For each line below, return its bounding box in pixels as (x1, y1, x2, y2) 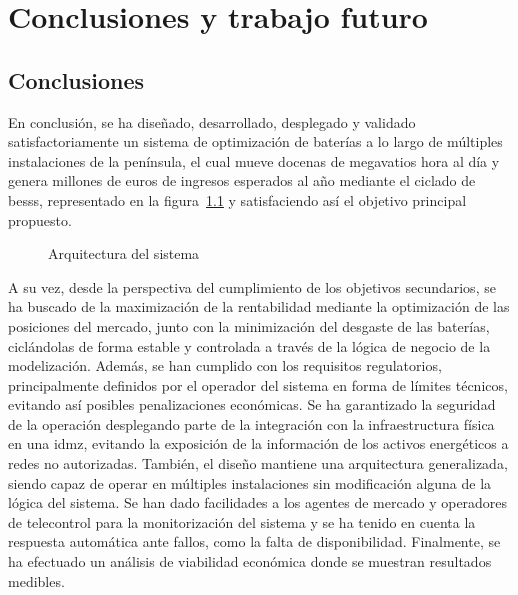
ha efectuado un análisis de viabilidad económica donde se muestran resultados (8, 551, 492, 572)
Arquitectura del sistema (48, 243, 200, 264)
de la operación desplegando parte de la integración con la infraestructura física (8, 413, 495, 434)
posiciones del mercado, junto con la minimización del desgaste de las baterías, (8, 315, 490, 336)
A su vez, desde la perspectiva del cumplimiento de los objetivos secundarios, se (8, 276, 496, 297)
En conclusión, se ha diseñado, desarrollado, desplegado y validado (8, 111, 416, 132)
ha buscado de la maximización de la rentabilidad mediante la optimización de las (8, 296, 510, 317)
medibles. (8, 570, 65, 591)
